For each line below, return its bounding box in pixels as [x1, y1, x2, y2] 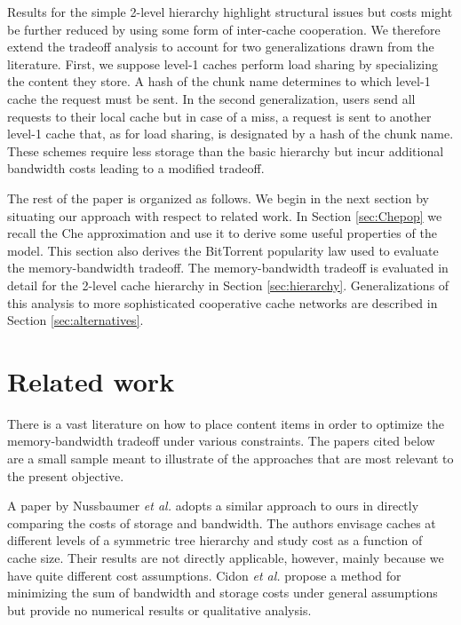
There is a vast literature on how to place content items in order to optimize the [7, 414, 444, 432]
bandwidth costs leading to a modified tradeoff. [7, 159, 265, 178]
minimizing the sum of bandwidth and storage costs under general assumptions [7, 583, 438, 602]
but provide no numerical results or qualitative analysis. [7, 600, 312, 619]
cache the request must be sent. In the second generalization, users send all [7, 89, 416, 107]
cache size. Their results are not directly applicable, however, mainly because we [7, 548, 444, 566]
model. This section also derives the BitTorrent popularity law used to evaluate [7, 241, 439, 259]
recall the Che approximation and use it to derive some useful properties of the [7, 224, 437, 242]
